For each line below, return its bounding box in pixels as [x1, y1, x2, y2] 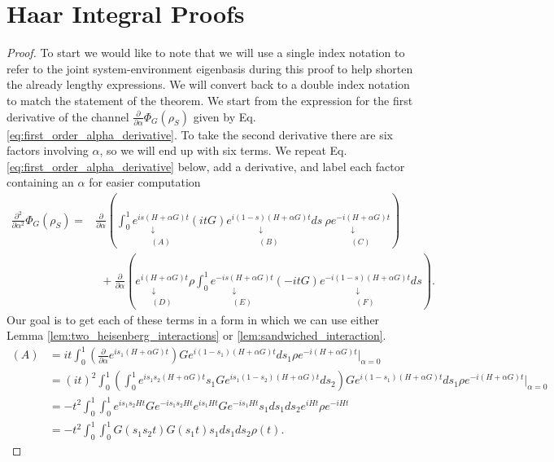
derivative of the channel [7, 108, 129, 125]
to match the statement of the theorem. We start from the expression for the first [7, 91, 413, 108]
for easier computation [89, 174, 201, 191]
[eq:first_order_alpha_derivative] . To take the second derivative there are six [7, 125, 393, 143]
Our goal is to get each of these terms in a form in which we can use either [7, 310, 380, 328]
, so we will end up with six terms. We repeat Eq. [99, 142, 347, 159]
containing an [7, 174, 74, 191]
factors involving [7, 142, 89, 159]
